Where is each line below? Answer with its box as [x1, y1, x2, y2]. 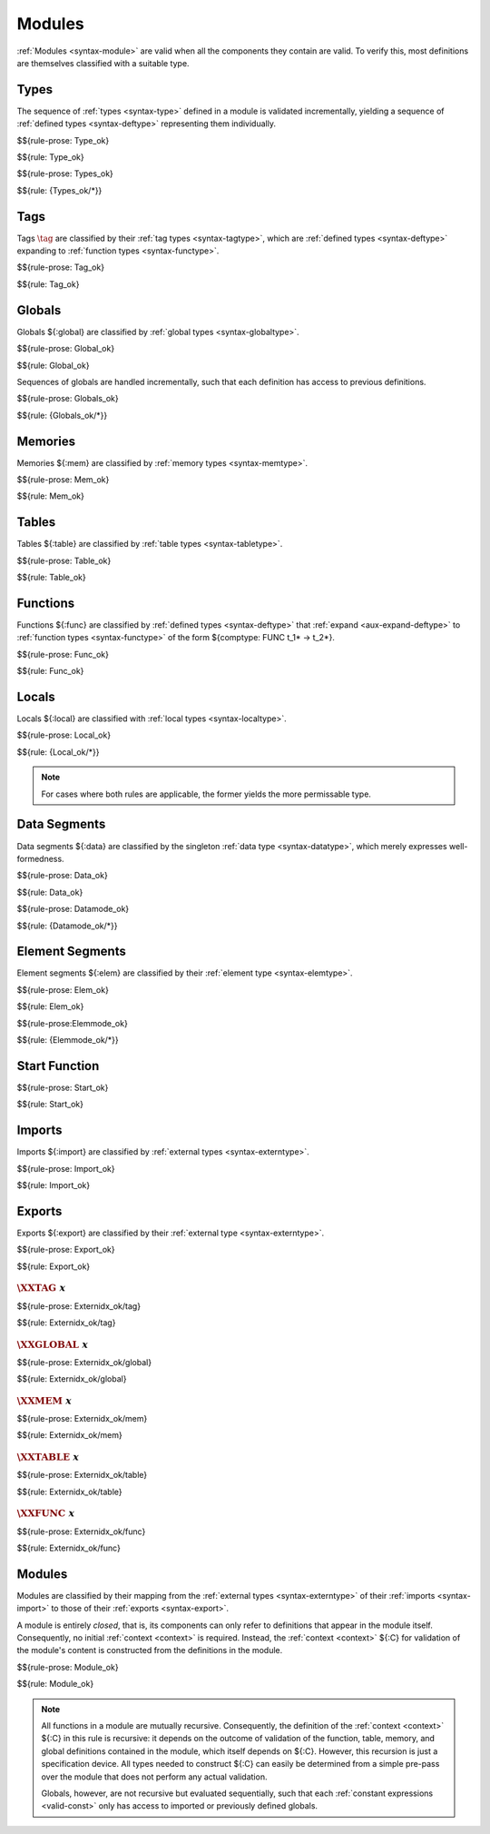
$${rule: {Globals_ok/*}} [16, 410, 108, 421]
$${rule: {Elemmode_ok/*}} [16, 1034, 120, 1045]
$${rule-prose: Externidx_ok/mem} [16, 1413, 148, 1424]
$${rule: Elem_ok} [16, 1001, 84, 1012]
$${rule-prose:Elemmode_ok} [16, 1017, 129, 1028]
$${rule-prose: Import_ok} [16, 1163, 115, 1174]
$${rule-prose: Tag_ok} [16, 262, 104, 273]
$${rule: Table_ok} [16, 572, 86, 583]
